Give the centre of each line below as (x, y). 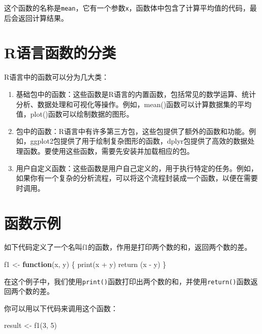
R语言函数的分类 (60, 53)
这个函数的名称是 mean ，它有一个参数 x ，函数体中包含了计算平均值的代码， (127, 8)
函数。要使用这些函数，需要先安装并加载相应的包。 (108, 151)
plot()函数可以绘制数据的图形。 (82, 114)
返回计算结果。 (43, 18)
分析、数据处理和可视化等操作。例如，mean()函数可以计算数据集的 (127, 104)
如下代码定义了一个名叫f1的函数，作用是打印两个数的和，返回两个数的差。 (128, 247)
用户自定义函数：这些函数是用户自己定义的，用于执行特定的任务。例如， (137, 168)
